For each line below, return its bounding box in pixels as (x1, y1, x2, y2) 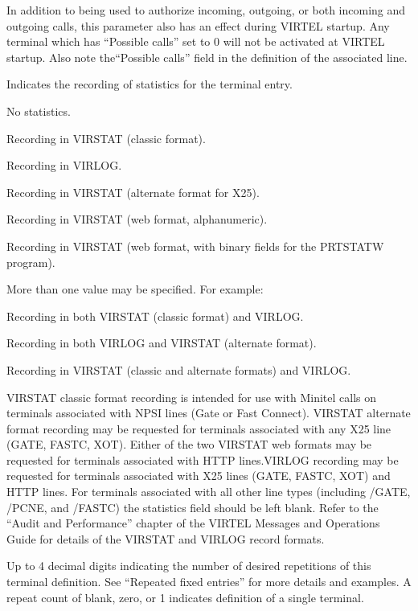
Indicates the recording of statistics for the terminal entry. (6, 76, 293, 92)
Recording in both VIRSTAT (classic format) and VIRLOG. (6, 307, 304, 324)
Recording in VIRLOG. (6, 157, 122, 174)
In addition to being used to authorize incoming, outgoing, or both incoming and (6, 2, 406, 18)
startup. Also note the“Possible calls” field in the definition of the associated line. (6, 48, 408, 65)
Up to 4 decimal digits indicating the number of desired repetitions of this (6, 557, 371, 574)
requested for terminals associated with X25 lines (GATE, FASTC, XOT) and (6, 467, 391, 484)
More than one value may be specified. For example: (6, 281, 264, 297)
